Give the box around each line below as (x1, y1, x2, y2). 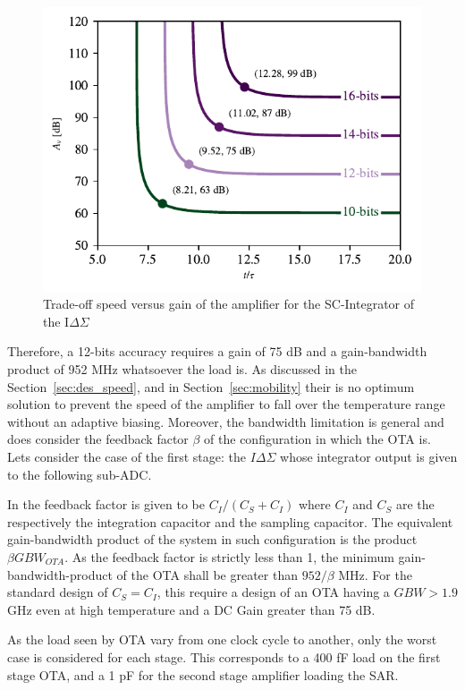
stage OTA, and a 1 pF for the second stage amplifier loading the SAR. (7, 665, 399, 684)
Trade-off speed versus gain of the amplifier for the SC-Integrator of (43, 294, 415, 313)
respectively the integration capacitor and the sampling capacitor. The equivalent (7, 512, 453, 531)
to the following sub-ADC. (7, 464, 152, 483)
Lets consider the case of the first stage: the (7, 447, 246, 465)
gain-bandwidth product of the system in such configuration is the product (7, 530, 418, 549)
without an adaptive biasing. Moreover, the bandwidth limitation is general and (7, 412, 444, 430)
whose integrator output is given (280, 447, 458, 465)
